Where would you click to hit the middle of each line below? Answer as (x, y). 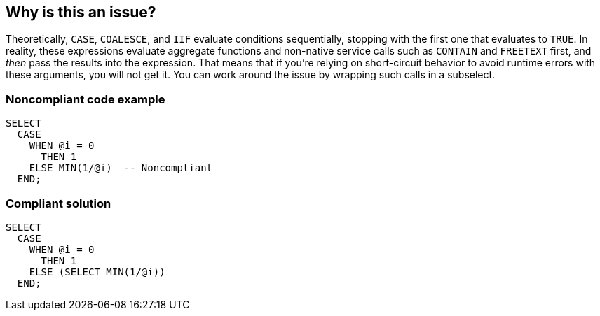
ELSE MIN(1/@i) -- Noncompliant (121, 168)
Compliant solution (59, 203)
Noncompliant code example (86, 99)
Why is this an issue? (81, 12)
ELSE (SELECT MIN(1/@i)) (97, 272)
